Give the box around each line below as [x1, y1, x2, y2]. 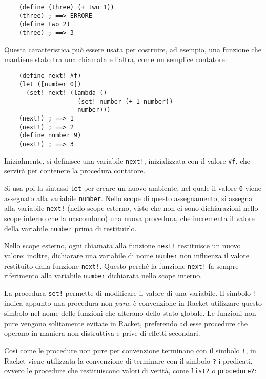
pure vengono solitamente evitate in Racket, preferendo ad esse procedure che [4, 317, 248, 328]
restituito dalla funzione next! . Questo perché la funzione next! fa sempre [4, 260, 239, 271]
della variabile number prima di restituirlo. [4, 223, 137, 233]
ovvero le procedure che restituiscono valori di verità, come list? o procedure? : [4, 365, 257, 376]
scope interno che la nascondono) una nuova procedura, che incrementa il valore [4, 212, 255, 223]
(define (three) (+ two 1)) [18, 4, 114, 11]
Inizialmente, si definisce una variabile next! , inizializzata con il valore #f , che [4, 155, 251, 166]
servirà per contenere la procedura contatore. [4, 165, 146, 176]
